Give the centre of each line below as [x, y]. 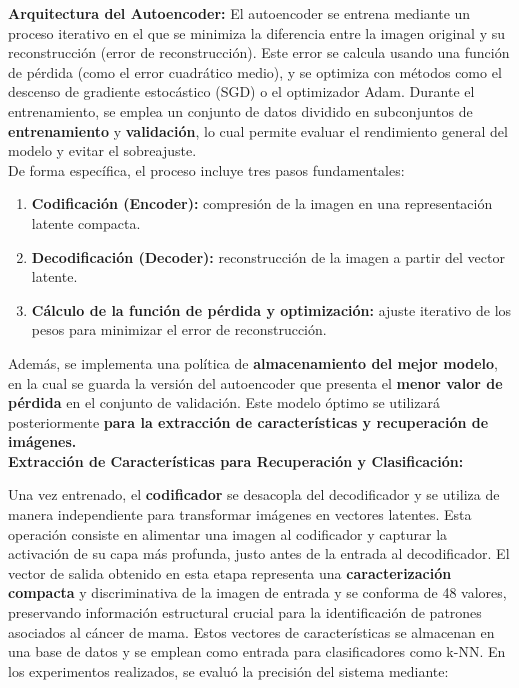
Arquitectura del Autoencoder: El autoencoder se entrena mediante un [239, 13]
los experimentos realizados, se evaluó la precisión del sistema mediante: [228, 670]
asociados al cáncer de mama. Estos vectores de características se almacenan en [251, 631]
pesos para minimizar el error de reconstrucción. [179, 329]
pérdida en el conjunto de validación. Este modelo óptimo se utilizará [224, 402]
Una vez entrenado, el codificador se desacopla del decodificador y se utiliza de [254, 494]
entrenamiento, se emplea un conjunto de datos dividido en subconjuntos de [240, 110]
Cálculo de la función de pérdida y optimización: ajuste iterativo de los [271, 309]
